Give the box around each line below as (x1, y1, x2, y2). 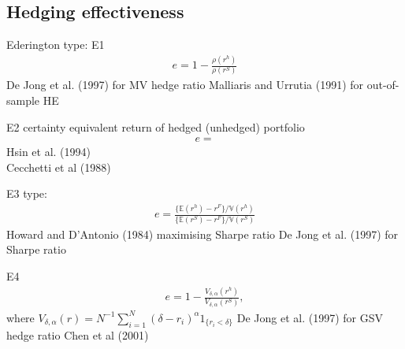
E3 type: (6, 185, 47, 202)
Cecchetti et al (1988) (6, 158, 111, 175)
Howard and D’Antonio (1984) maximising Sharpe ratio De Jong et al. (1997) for (6, 225, 399, 242)
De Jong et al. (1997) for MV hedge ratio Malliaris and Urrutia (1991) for (6, 76, 364, 93)
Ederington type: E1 (6, 36, 105, 53)
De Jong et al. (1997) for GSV (236, 309, 383, 325)
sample (6, 92, 40, 109)
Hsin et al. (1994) (6, 143, 91, 160)
